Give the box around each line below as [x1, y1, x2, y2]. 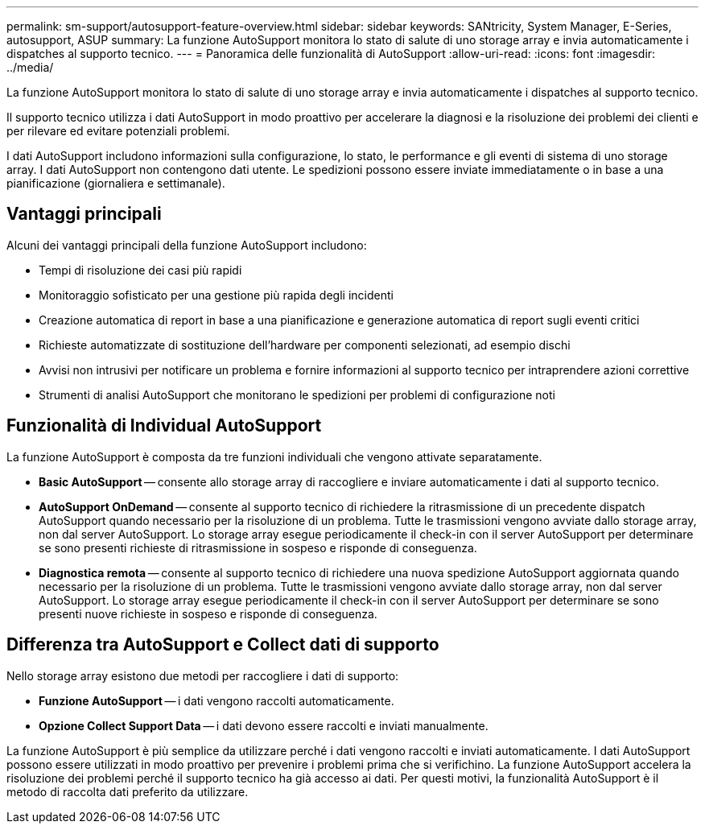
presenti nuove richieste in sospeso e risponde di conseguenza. [39, 606, 377, 621]
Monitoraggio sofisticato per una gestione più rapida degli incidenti [39, 287, 394, 302]
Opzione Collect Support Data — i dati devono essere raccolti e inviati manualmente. [39, 718, 489, 733]
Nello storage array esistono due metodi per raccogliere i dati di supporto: [6, 668, 399, 683]
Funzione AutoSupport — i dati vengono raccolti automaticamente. [39, 693, 394, 708]
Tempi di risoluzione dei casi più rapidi [39, 262, 242, 277]
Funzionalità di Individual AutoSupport [6, 415, 322, 436]
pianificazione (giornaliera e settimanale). [6, 176, 225, 190]
